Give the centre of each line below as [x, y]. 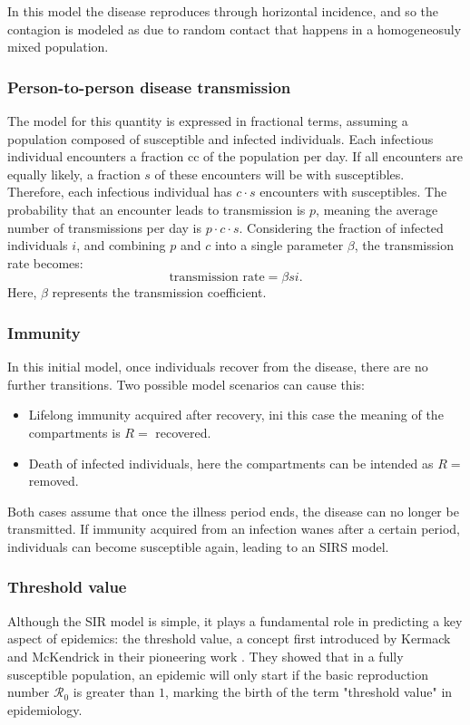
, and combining [121, 245]
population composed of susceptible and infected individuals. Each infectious [220, 138]
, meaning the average [377, 209]
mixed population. [58, 47]
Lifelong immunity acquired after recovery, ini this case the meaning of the [236, 415]
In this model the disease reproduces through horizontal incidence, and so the [223, 11]
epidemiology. [45, 709]
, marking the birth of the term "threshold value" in [309, 692]
